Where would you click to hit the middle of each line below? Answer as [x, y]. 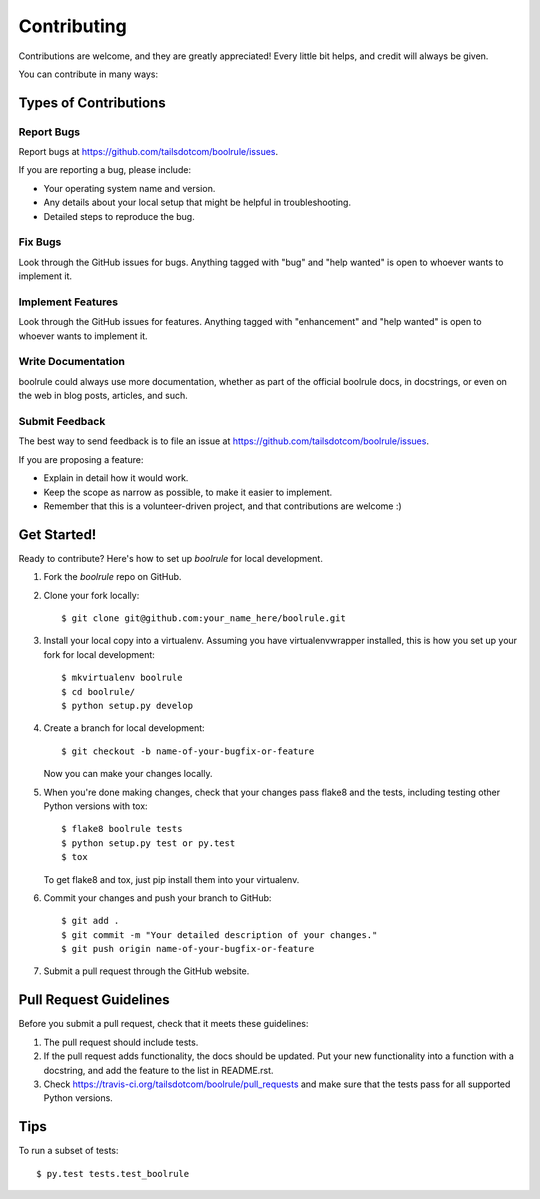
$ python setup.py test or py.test [148, 843]
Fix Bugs [40, 242]
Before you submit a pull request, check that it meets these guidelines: [163, 1024]
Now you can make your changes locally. [128, 774]
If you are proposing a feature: [81, 459]
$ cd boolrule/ [98, 691]
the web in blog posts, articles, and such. [103, 396]
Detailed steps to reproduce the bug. [119, 216]
